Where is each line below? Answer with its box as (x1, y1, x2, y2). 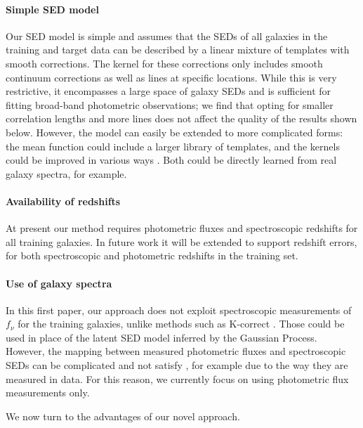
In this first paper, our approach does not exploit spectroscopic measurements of (6, 302, 352, 317)
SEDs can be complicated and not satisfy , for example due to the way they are (6, 358, 348, 372)
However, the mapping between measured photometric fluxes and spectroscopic (6, 344, 346, 358)
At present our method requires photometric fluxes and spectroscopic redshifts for (6, 221, 358, 235)
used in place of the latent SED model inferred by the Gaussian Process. (6, 330, 317, 344)
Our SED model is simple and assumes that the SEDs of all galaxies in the (6, 28, 328, 43)
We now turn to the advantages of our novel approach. (6, 408, 240, 423)
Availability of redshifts (6, 193, 121, 208)
